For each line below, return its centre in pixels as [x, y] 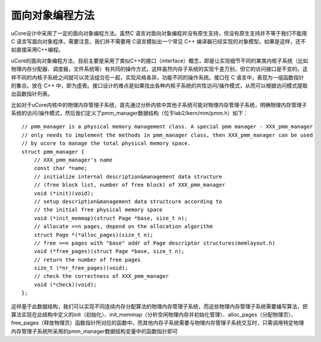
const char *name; [61, 168]
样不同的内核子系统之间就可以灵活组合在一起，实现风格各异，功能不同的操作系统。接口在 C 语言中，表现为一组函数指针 [158, 77]
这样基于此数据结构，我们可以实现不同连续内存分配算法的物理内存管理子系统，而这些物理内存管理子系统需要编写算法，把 [159, 306]
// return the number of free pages [87, 259]
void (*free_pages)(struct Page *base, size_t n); [109, 251]
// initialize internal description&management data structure [128, 176]
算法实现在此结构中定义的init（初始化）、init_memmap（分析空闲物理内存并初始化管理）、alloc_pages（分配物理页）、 [154, 315]
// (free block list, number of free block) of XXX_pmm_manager [129, 185]
